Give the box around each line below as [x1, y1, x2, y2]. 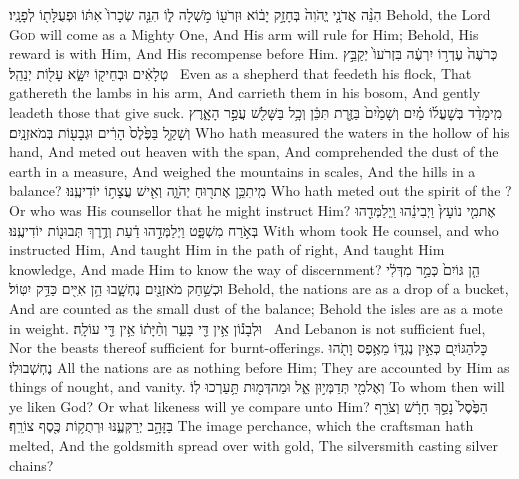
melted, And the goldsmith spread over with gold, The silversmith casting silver [9, 435, 499, 456]
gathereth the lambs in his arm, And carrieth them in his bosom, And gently [9, 82, 481, 103]
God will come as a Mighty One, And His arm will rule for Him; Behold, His [9, 23, 479, 44]
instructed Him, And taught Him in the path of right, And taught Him [9, 239, 445, 260]
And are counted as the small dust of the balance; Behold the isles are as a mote [9, 297, 503, 318]
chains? [9, 454, 54, 475]
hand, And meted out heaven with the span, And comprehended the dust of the [9, 141, 499, 162]
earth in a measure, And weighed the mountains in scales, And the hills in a [9, 160, 476, 181]
